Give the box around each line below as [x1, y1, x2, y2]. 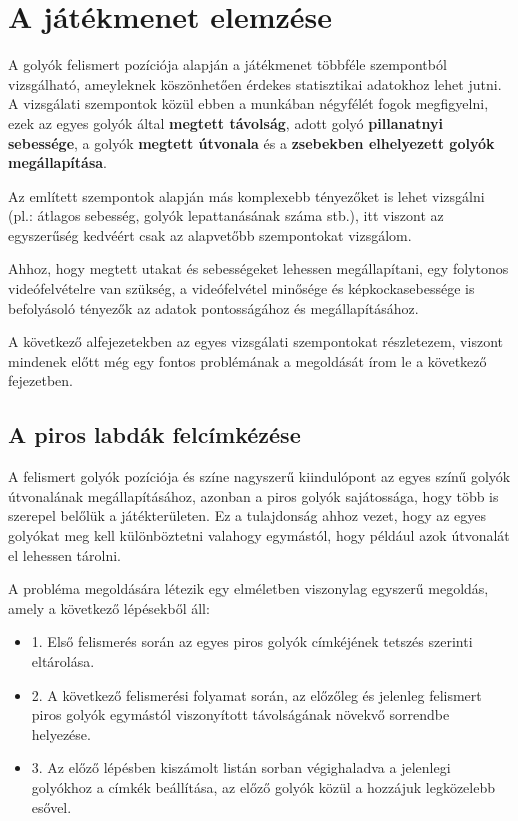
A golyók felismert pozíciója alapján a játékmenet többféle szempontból [8, 54, 447, 75]
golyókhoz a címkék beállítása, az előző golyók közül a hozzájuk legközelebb [31, 776, 495, 797]
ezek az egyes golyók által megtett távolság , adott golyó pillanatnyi [8, 112, 443, 133]
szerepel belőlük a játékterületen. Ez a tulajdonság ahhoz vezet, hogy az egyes [8, 505, 487, 526]
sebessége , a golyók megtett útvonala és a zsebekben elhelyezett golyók [8, 132, 495, 153]
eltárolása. [31, 650, 95, 671]
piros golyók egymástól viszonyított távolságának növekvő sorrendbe [31, 704, 450, 725]
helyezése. [31, 723, 91, 744]
